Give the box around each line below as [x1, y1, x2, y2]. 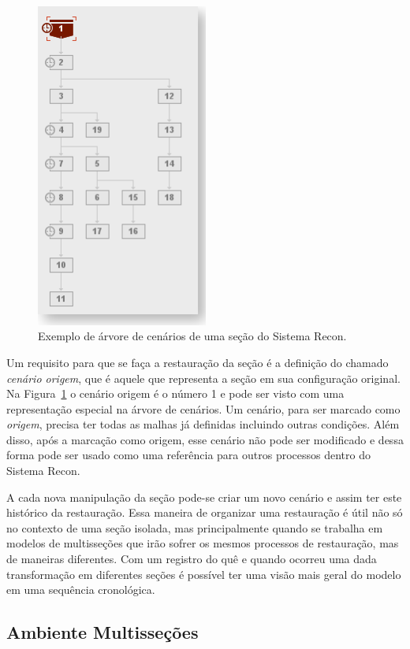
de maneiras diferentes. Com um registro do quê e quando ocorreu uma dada [6, 551, 377, 567]
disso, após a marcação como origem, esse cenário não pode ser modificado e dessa [6, 431, 404, 447]
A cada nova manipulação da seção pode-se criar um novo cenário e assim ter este [6, 488, 402, 505]
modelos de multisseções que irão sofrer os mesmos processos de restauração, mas [6, 535, 399, 551]
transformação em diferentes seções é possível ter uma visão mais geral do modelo [6, 566, 401, 582]
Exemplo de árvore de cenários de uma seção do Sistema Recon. [38, 328, 347, 344]
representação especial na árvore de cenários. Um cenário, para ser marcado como [6, 400, 401, 417]
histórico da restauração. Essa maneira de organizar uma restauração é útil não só [6, 504, 403, 521]
